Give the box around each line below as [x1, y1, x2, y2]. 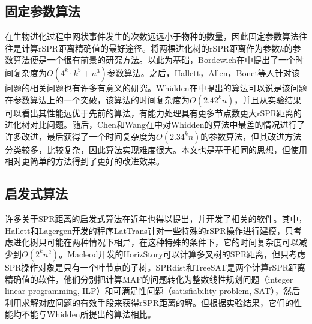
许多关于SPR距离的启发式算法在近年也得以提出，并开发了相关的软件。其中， [5, 212, 307, 225]
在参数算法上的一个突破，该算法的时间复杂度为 [5, 93, 190, 106]
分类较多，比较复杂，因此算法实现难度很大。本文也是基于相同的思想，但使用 [5, 143, 307, 155]
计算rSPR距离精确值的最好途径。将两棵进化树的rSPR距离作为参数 [21, 41, 280, 54]
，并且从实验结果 [234, 93, 302, 106]
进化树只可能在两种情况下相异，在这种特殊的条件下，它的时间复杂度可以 [13, 236, 299, 248]
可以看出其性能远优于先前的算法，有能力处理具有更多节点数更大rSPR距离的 [5, 106, 302, 119]
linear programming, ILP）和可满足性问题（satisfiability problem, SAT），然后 [5, 284, 300, 297]
